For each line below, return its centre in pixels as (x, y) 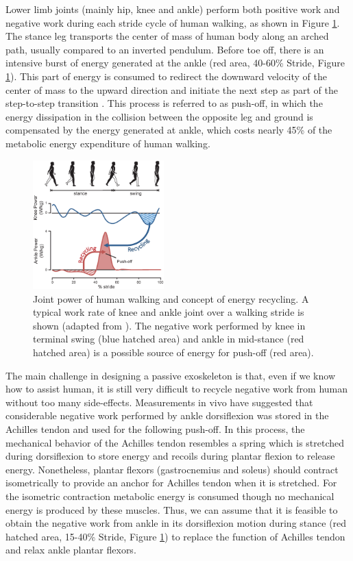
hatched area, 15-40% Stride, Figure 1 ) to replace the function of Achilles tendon (175, 536)
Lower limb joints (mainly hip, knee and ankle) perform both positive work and (173, 9)
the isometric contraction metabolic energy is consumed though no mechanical (170, 496)
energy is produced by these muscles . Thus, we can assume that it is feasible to (172, 509)
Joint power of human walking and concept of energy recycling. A (171, 298)
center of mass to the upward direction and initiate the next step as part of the (172, 89)
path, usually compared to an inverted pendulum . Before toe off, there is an (165, 49)
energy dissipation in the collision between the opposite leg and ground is (159, 116)
